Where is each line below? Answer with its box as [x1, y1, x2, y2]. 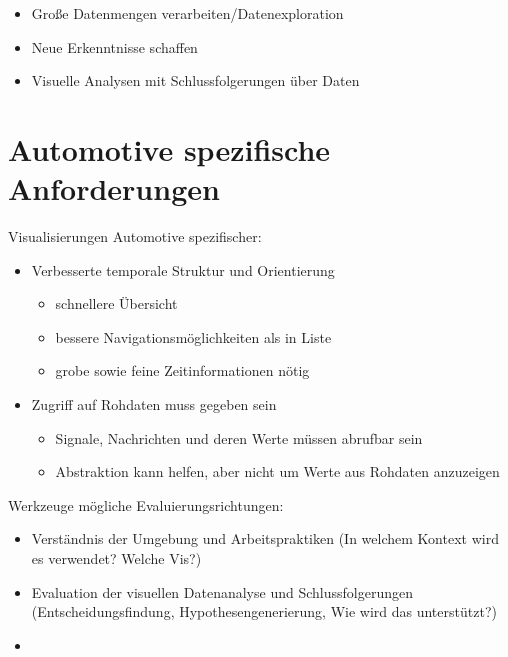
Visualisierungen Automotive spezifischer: [8, 226, 262, 247]
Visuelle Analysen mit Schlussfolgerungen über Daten [31, 70, 360, 91]
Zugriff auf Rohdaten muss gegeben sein [31, 394, 277, 415]
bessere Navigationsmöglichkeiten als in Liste [55, 326, 332, 347]
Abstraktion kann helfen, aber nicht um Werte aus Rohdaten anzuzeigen [55, 461, 500, 482]
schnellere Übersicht [55, 293, 178, 314]
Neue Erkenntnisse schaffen [31, 36, 198, 57]
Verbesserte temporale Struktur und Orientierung [31, 259, 335, 280]
